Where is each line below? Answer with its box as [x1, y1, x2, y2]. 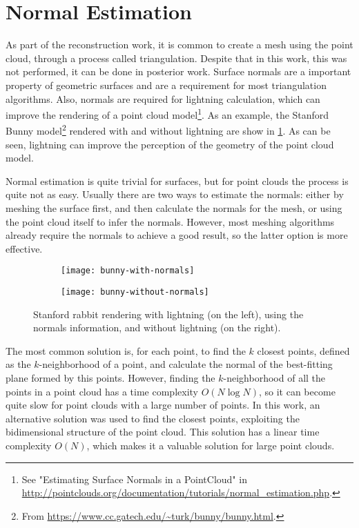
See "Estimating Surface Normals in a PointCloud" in [21, 471, 247, 486]
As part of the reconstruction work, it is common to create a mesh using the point [6, 37, 353, 52]
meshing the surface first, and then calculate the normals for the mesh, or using [6, 200, 342, 215]
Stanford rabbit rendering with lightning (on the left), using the [33, 306, 304, 321]
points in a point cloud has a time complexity [6, 384, 198, 398]
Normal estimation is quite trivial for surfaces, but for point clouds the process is [6, 173, 349, 188]
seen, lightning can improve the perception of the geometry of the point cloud [6, 137, 334, 151]
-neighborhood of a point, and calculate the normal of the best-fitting [39, 357, 333, 371]
